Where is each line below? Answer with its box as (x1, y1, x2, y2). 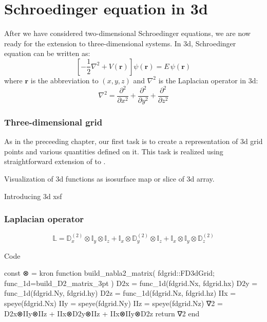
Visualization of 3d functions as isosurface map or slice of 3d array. (4, 173, 215, 184)
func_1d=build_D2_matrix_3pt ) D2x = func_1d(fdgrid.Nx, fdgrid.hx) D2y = (4, 277, 258, 288)
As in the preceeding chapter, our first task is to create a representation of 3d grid (4, 136, 263, 147)
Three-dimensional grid (4, 115, 103, 128)
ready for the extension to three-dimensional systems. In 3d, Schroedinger (4, 38, 236, 48)
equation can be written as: (4, 48, 90, 59)
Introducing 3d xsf (4, 190, 62, 201)
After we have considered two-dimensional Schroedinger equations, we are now (4, 28, 251, 39)
